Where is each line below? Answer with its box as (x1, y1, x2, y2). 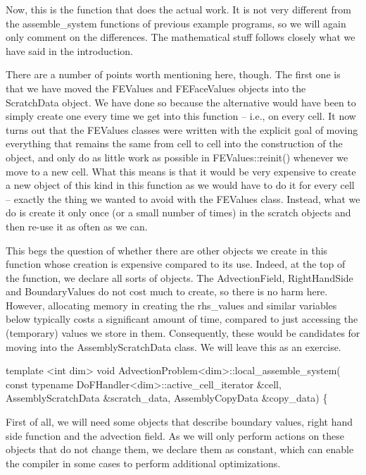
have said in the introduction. (6, 43, 133, 58)
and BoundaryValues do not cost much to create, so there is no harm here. (6, 284, 328, 299)
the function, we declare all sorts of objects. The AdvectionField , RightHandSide (6, 270, 353, 285)
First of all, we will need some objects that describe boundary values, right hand (6, 414, 353, 429)
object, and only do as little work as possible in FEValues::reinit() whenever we (6, 149, 348, 164)
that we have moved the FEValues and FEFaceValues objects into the (6, 80, 306, 95)
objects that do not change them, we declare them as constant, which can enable (6, 442, 354, 457)
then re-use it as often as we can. (6, 218, 148, 233)
